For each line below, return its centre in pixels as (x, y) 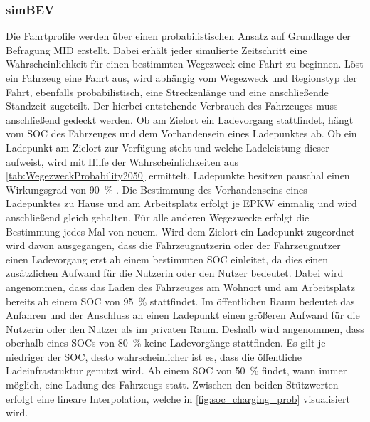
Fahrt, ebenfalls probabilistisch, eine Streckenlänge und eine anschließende (167, 91)
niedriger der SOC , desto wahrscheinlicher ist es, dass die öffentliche (154, 356)
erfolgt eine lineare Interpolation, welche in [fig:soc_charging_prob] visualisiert (178, 398)
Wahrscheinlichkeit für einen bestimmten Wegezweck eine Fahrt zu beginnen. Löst (185, 64)
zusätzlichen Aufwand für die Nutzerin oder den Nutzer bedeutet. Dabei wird (175, 273)
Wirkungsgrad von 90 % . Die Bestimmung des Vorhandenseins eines (157, 189)
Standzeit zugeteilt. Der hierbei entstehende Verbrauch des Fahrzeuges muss (172, 106)
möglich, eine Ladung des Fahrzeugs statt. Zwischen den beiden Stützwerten (172, 385)
